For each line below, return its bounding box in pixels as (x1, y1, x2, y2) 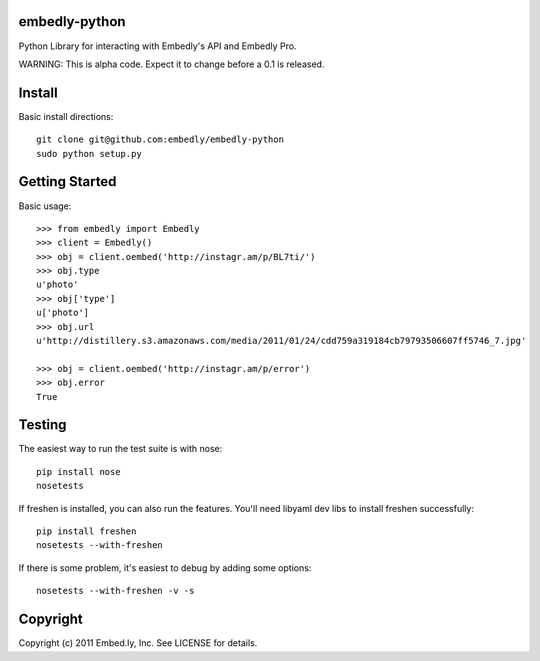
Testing (18, 416, 67, 434)
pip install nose (36, 466, 121, 477)
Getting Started (18, 173, 117, 190)
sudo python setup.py (36, 148, 142, 159)
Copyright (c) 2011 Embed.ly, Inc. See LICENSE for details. (18, 637, 258, 649)
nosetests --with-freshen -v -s (36, 585, 195, 597)
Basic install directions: (18, 110, 114, 122)
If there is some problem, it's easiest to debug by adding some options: (18, 561, 312, 574)
